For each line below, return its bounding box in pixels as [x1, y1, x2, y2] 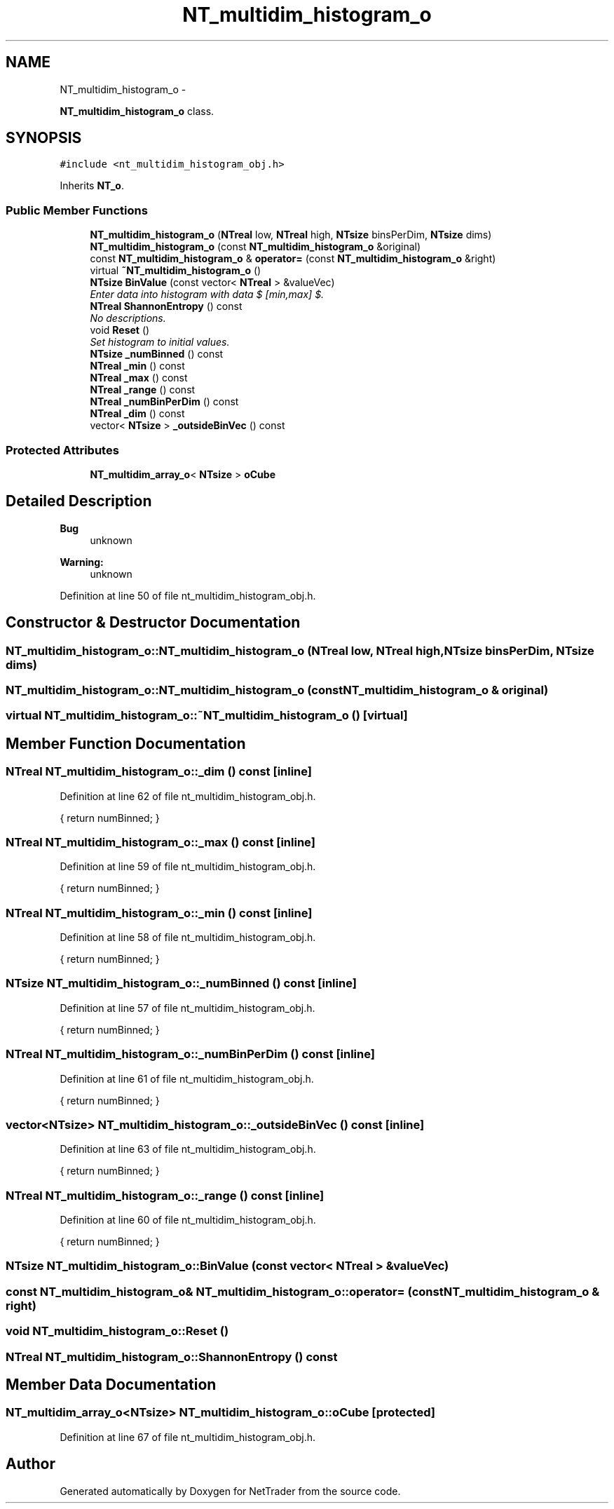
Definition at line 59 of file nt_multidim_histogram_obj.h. [60, 860, 316, 873]
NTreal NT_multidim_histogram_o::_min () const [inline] [6, 905, 313, 920]
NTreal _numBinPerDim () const [90, 395, 239, 408]
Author [6, 1455, 55, 1473]
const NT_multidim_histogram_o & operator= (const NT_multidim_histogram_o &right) [90, 252, 496, 265]
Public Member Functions [6, 203, 148, 217]
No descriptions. [90, 312, 166, 325]
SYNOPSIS [6, 129, 82, 147]
